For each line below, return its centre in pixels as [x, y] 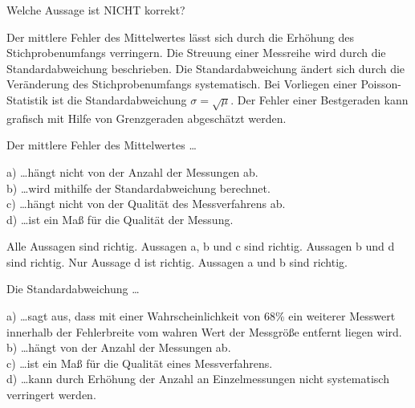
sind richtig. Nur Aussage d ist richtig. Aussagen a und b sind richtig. [177, 261]
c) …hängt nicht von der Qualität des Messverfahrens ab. [146, 204]
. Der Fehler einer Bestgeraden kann [319, 99]
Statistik [27, 99]
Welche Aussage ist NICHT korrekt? [96, 10]
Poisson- [381, 84]
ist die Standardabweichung [119, 99]
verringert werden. [51, 395]
